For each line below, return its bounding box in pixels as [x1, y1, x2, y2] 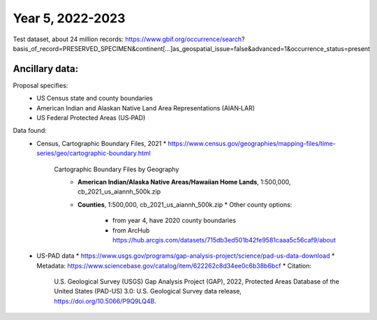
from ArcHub [112, 226, 150, 234]
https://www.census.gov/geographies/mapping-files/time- [168, 139, 337, 147]
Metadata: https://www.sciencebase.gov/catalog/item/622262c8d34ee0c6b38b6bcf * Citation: [36, 261, 312, 270]
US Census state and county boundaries [36, 94, 153, 103]
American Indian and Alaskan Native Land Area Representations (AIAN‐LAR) [36, 103, 255, 112]
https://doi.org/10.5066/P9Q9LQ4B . [54, 297, 157, 305]
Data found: [13, 126, 47, 135]
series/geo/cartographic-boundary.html [36, 149, 151, 157]
